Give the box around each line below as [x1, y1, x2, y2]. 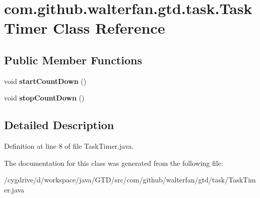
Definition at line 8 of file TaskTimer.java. [4, 141, 134, 151]
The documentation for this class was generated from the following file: [4, 157, 223, 168]
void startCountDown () [4, 75, 87, 86]
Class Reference [52, 18, 165, 38]
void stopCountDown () [4, 92, 85, 103]
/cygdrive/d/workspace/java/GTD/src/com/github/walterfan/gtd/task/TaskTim [4, 174, 256, 185]
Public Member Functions [4, 52, 142, 67]
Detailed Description [4, 117, 114, 133]
